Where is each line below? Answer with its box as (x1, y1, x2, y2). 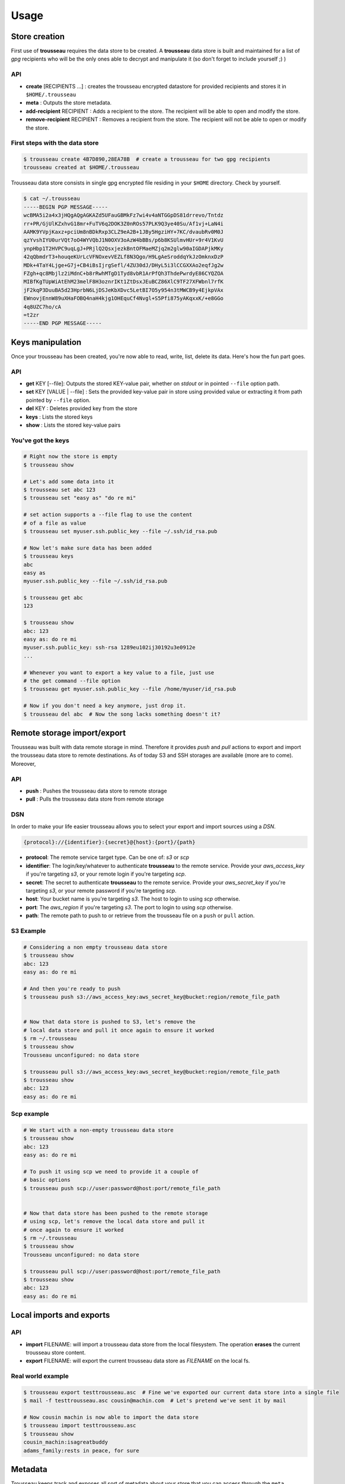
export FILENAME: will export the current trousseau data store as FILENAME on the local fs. (25, 1357, 250, 1365)
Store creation (11, 31, 65, 42)
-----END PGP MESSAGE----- (23, 320, 102, 326)
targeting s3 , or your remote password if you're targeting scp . (25, 887, 177, 895)
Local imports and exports (11, 1310, 110, 1320)
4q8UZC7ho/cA (23, 303, 62, 310)
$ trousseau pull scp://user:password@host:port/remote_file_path (23, 1268, 221, 1274)
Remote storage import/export (11, 728, 126, 738)
